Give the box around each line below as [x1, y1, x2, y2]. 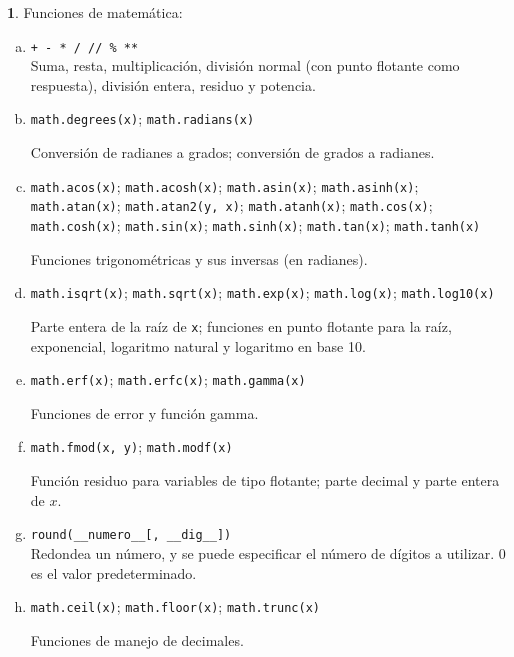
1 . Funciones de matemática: [7, 2, 183, 22]
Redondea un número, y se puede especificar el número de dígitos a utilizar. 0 [30, 542, 506, 563]
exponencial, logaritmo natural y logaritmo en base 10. [30, 335, 366, 356]
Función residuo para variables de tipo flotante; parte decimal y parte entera [30, 470, 500, 491]
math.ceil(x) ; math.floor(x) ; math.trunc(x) [30, 596, 320, 617]
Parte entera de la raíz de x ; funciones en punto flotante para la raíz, [30, 315, 452, 336]
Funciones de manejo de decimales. [30, 629, 244, 650]
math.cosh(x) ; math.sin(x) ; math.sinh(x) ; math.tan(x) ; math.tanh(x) [30, 215, 481, 235]
